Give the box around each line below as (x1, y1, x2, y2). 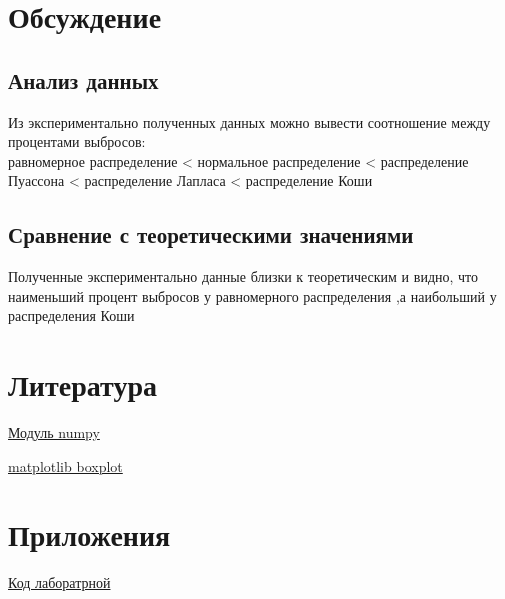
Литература (8, 364, 157, 405)
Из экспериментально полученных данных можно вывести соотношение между (8, 111, 491, 132)
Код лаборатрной (8, 572, 111, 593)
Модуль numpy (8, 422, 100, 443)
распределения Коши (8, 305, 135, 326)
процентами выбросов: (8, 131, 146, 152)
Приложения (8, 514, 171, 555)
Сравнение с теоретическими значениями (8, 219, 414, 250)
